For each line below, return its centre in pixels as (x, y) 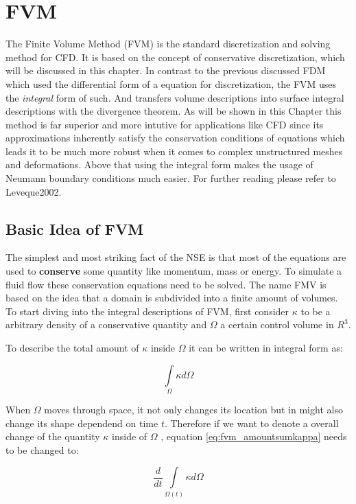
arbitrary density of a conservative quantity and (106, 324)
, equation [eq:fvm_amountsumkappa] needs (254, 436)
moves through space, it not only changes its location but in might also (193, 409)
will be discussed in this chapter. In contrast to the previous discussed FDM (166, 70)
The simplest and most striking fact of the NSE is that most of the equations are (176, 257)
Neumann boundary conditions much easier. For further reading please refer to (171, 178)
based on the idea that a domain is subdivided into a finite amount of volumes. (172, 298)
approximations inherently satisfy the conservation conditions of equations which (175, 138)
